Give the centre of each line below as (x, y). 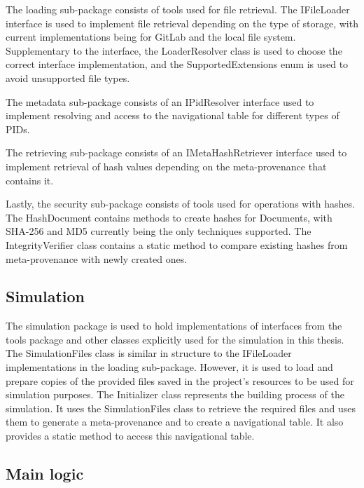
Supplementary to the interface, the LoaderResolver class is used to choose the (174, 50)
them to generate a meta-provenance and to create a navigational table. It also (175, 422)
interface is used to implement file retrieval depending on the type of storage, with (182, 23)
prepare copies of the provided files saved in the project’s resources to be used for (180, 380)
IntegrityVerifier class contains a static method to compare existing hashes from (177, 244)
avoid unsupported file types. (68, 77)
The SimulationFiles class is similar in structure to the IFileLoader (149, 353)
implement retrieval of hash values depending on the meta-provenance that (166, 166)
